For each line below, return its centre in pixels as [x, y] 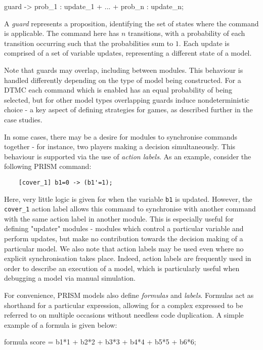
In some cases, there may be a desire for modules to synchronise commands [121, 136]
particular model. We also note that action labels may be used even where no [124, 248]
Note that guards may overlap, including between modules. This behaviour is [124, 70]
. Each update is [204, 43]
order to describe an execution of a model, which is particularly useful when [122, 268]
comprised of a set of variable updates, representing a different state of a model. [128, 53]
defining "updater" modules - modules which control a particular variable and [124, 228]
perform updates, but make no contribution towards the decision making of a [124, 238]
